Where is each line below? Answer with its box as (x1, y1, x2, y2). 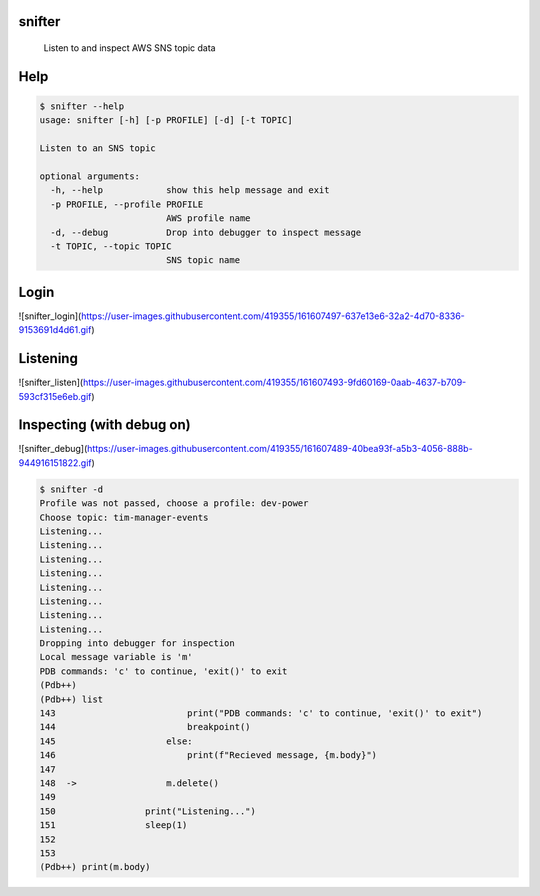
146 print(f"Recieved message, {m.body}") (39, 750, 378, 761)
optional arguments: (39, 170, 140, 182)
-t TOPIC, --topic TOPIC (50, 240, 172, 252)
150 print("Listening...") (39, 805, 257, 817)
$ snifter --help (39, 101, 125, 112)
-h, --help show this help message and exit (50, 185, 330, 196)
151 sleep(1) (39, 820, 188, 831)
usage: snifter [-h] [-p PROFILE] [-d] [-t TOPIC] (39, 115, 294, 126)
